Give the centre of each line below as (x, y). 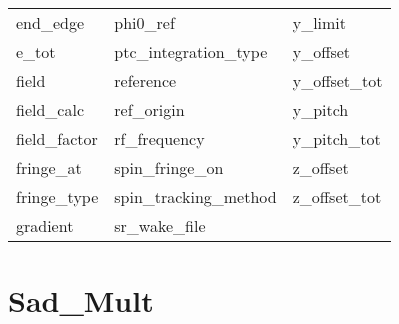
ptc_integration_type (191, 51)
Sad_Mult (81, 300)
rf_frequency (159, 138)
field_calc (50, 109)
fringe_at (49, 167)
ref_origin (149, 109)
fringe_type (57, 196)
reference (145, 80)
